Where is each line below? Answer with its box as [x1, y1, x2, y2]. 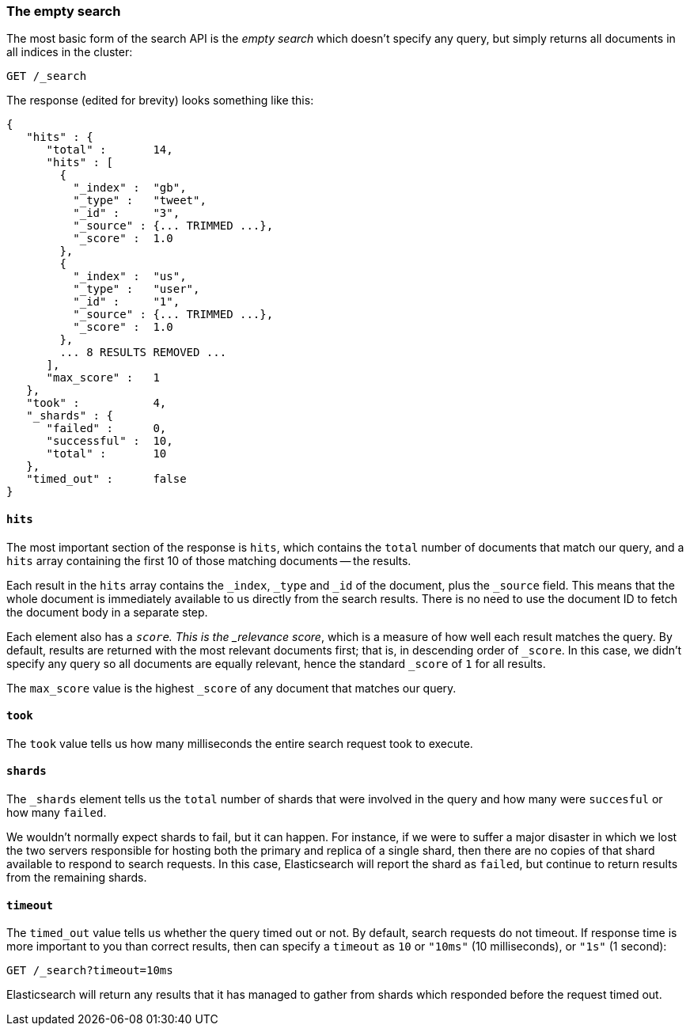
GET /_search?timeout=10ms [6, 964, 173, 977]
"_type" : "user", [73, 283, 200, 296]
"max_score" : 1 [46, 371, 160, 385]
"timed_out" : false [26, 472, 187, 486]
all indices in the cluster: [6, 45, 133, 59]
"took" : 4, [26, 396, 167, 410]
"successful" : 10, [46, 434, 173, 448]
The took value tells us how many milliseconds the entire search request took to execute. [6, 736, 473, 750]
